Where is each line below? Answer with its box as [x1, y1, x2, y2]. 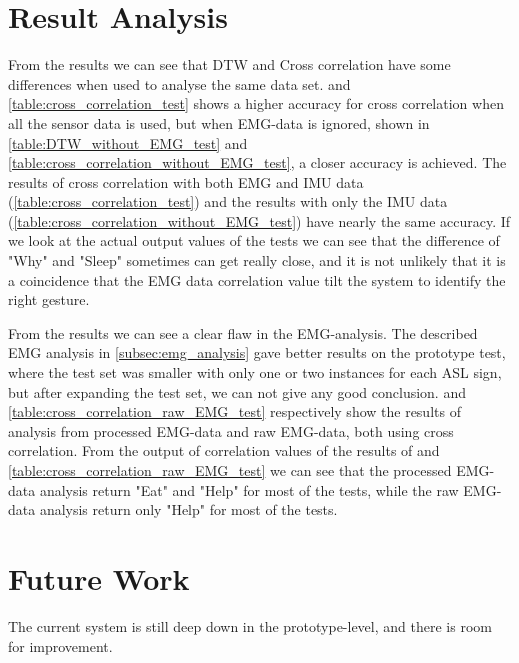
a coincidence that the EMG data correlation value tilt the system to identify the [8, 269, 506, 290]
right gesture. [8, 289, 90, 310]
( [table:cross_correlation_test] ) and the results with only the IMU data [8, 191, 448, 212]
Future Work [8, 557, 190, 598]
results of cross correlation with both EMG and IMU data [8, 171, 364, 192]
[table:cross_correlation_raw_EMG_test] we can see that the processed [8, 460, 452, 480]
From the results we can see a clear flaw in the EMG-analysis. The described [8, 322, 478, 343]
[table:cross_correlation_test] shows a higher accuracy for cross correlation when [8, 93, 504, 114]
